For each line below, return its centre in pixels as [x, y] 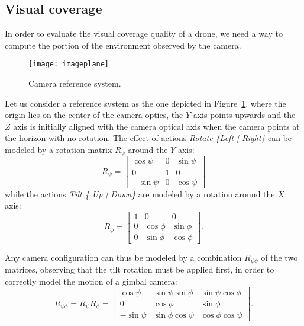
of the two [279, 257]
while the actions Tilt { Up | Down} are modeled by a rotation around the [140, 194]
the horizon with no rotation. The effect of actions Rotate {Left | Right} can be [148, 138]
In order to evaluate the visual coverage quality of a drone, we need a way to [144, 33]
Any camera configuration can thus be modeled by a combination [123, 257]
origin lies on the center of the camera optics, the [94, 115]
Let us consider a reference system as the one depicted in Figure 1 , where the [145, 103]
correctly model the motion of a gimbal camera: [91, 281]
